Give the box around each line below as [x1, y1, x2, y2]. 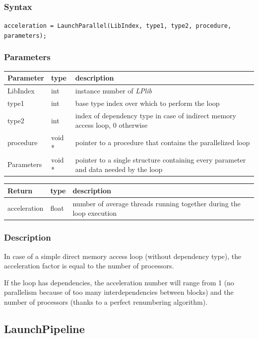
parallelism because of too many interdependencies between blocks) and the [4, 287, 234, 297]
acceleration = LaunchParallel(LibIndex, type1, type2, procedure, [4, 22, 232, 30]
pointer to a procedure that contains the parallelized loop [75, 137, 250, 148]
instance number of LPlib [75, 85, 152, 96]
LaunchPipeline [4, 321, 85, 336]
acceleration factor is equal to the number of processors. [4, 260, 174, 271]
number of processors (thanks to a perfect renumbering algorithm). [4, 296, 208, 307]
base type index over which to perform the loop [75, 97, 220, 108]
